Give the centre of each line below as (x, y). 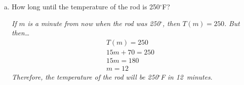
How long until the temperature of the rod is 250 (86, 6)
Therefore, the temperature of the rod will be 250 (85, 76)
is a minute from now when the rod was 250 (94, 23)
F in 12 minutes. (187, 76)
